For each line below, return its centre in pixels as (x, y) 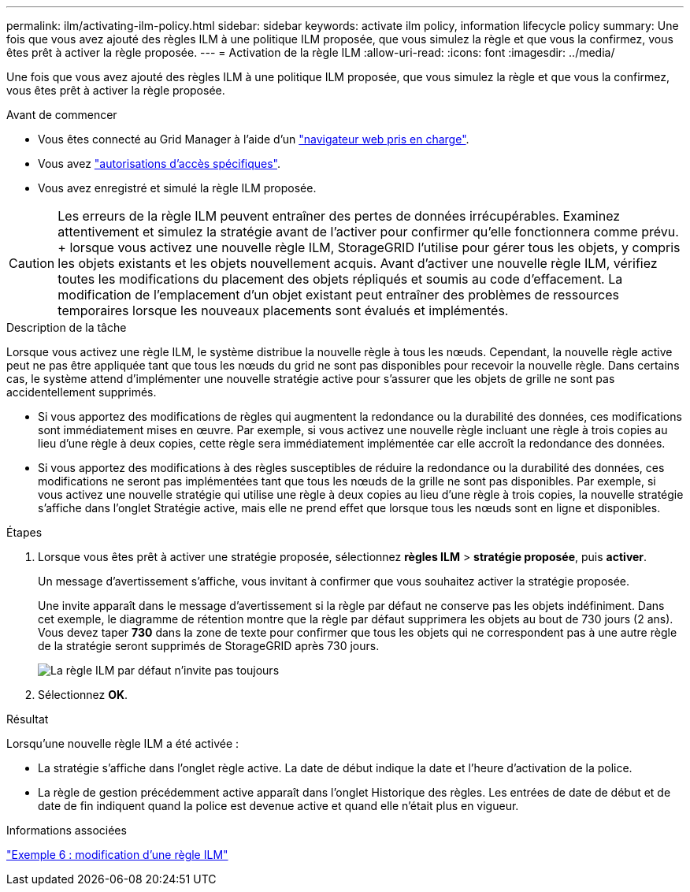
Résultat (28, 719)
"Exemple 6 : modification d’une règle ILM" (117, 855)
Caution (32, 263)
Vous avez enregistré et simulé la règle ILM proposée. (177, 188)
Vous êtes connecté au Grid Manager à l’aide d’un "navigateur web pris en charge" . (254, 139)
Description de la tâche (67, 327)
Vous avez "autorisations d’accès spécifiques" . (160, 164)
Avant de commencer (62, 115)
